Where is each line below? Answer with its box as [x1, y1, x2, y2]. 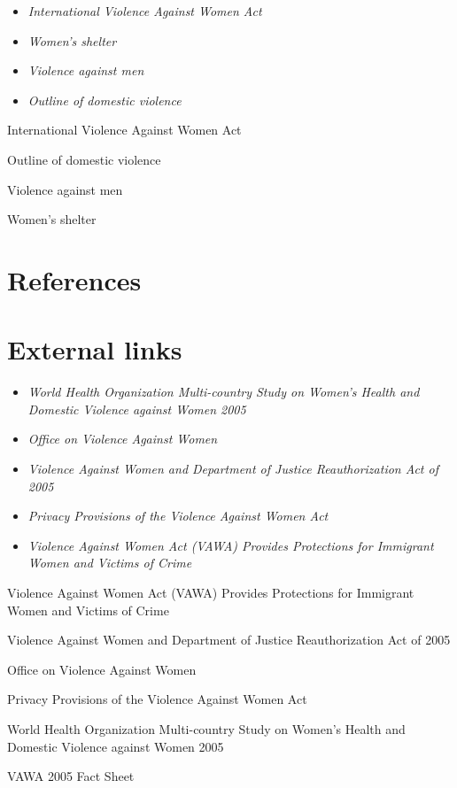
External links [7, 331, 182, 367]
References [7, 261, 142, 297]
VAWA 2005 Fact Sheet [7, 767, 135, 785]
